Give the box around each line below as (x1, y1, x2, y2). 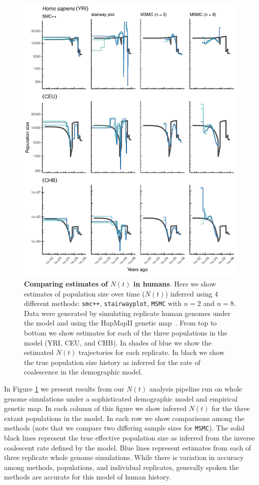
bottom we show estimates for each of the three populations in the (24, 327, 227, 338)
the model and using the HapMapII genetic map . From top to (24, 317, 217, 328)
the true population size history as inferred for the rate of (24, 356, 200, 367)
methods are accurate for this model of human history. (4, 471, 171, 482)
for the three (211, 403, 250, 413)
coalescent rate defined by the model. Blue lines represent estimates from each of (4, 442, 251, 452)
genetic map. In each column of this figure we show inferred (4, 403, 187, 413)
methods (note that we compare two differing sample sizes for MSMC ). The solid (4, 422, 244, 433)
